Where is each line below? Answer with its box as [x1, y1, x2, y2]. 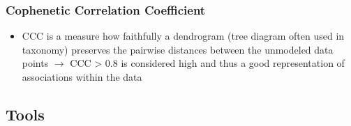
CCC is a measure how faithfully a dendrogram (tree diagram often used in [22, 29, 345, 43]
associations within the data [22, 70, 142, 84]
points [22, 56, 49, 70]
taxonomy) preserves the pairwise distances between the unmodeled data [22, 42, 334, 56]
